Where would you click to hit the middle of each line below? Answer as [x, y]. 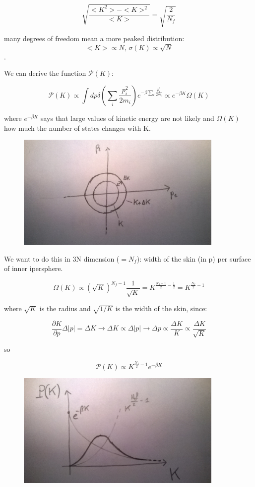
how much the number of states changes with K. [77, 128]
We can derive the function [45, 73]
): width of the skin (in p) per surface [194, 258]
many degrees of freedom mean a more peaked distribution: [94, 38]
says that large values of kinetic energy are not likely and [127, 118]
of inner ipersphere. [33, 268]
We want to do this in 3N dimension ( [62, 258]
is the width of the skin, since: [161, 308]
